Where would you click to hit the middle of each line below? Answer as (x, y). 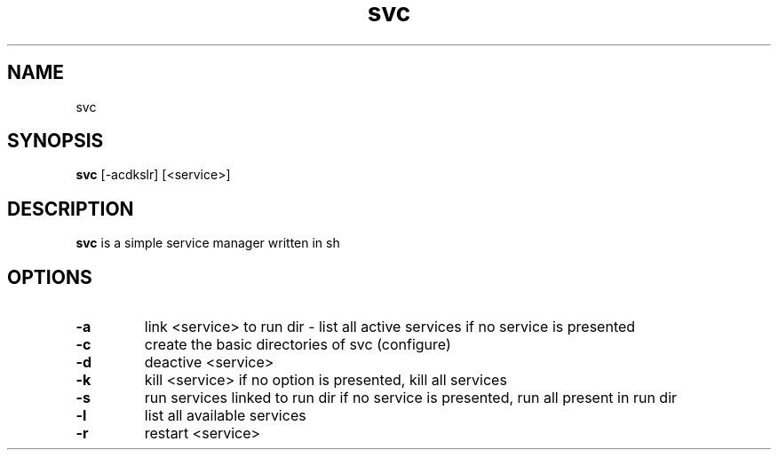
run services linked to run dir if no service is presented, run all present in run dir (411, 398)
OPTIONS (50, 277)
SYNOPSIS (56, 141)
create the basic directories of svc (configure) (298, 345)
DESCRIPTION (71, 209)
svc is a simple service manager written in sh (208, 243)
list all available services (225, 416)
